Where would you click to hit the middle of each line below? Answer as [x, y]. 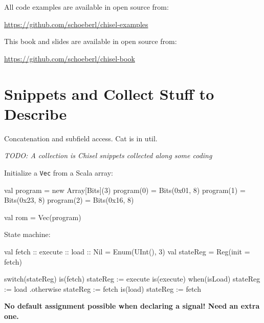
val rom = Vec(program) [43, 217]
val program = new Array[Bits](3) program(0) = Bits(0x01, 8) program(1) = [125, 190]
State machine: [27, 234]
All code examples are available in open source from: [86, 7]
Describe [36, 113]
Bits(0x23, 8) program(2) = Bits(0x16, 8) [69, 200]
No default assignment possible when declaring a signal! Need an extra [132, 306]
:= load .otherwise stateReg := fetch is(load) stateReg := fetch [103, 288]
